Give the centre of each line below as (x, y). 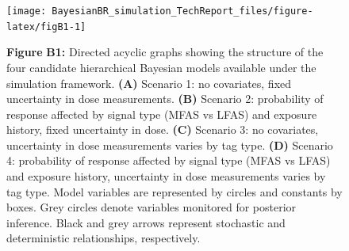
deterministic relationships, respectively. (104, 238)
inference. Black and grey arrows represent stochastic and (146, 222)
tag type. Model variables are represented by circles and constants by (174, 191)
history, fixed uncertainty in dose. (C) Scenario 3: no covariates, (163, 129)
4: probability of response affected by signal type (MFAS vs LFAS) (169, 160)
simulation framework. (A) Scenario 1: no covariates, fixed (149, 83)
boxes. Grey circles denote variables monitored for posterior (151, 207)
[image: (27, 11)
